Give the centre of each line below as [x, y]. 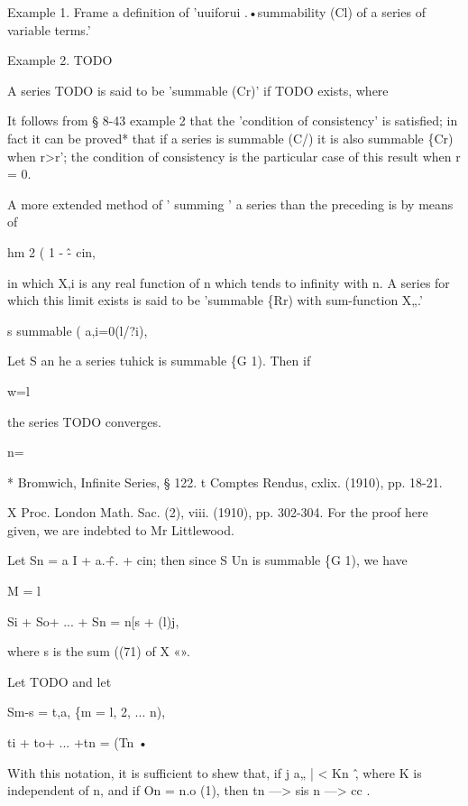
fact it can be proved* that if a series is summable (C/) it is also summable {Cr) [230, 138]
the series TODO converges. [84, 421]
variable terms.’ [49, 29]
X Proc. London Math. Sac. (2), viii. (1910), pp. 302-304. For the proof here [218, 512]
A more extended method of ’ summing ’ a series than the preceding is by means [230, 204]
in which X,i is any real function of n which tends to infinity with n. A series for [229, 282]
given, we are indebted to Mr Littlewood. [121, 529]
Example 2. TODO [60, 60]
